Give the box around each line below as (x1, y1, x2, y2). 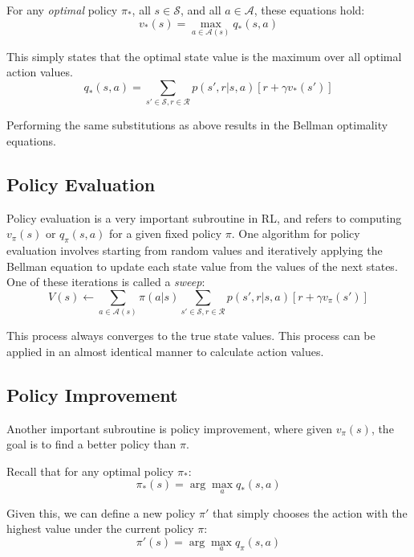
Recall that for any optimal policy (6, 462, 174, 479)
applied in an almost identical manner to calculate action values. (6, 342, 324, 359)
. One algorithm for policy (231, 225, 360, 242)
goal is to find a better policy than (6, 436, 177, 453)
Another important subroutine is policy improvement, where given (6, 420, 332, 436)
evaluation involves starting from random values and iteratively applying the (6, 242, 383, 259)
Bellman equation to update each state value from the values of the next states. (6, 257, 398, 274)
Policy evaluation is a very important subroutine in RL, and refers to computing (6, 209, 402, 226)
